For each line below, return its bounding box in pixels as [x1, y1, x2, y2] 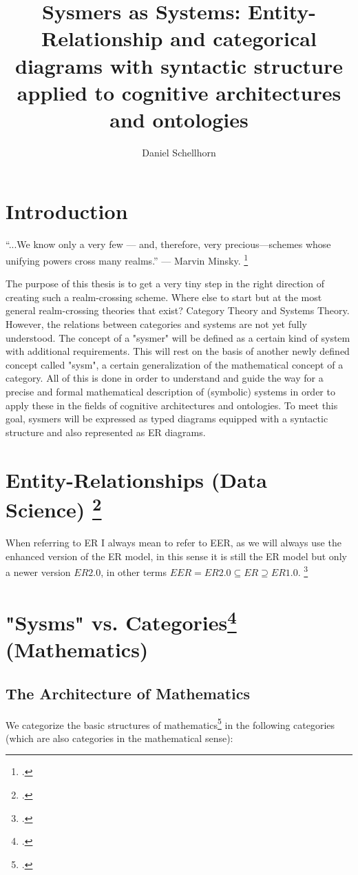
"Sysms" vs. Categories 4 [6, 605, 237, 636]
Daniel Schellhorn [142, 145, 216, 159]
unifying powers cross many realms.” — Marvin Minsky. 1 [6, 251, 249, 267]
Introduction [6, 197, 128, 225]
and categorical [170, 24, 317, 52]
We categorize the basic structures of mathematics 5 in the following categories [6, 715, 335, 732]
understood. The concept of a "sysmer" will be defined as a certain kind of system [6, 330, 350, 344]
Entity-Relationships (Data [6, 465, 267, 493]
